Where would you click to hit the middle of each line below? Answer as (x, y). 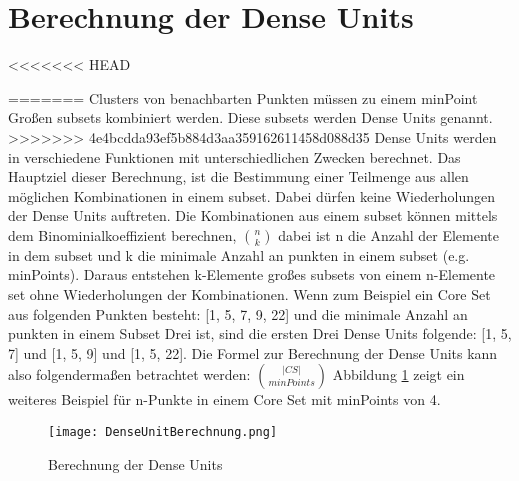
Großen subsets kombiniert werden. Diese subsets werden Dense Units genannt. (250, 117)
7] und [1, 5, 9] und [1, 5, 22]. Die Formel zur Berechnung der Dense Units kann (253, 352)
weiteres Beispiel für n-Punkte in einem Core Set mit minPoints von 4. (224, 399)
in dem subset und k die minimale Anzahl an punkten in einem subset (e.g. (239, 254)
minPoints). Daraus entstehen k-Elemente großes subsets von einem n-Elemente (252, 274)
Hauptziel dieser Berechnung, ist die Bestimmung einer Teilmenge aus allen (238, 176)
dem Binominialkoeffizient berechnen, (122, 234)
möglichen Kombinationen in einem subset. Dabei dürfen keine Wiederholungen (251, 195)
